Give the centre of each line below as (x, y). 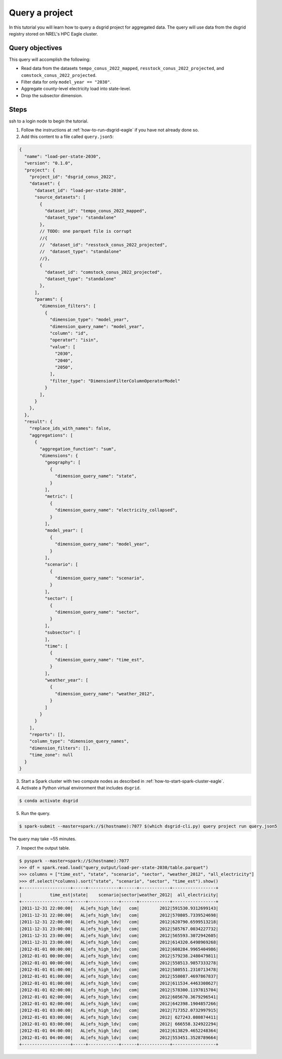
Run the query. (36, 814)
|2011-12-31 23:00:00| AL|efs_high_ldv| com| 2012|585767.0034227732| (119, 929)
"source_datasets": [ (60, 197)
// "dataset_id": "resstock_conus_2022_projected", (103, 245)
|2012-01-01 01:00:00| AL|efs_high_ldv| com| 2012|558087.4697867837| (119, 976)
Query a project (41, 13)
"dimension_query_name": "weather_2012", (105, 694)
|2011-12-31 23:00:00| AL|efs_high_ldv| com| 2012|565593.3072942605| (119, 936)
